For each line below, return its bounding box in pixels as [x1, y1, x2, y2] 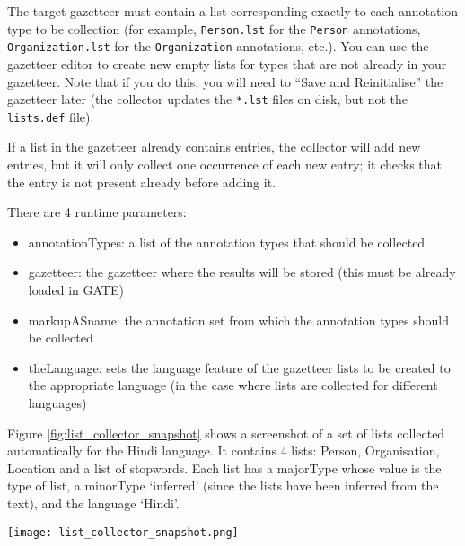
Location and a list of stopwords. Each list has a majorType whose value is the [7, 458, 442, 477]
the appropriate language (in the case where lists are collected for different [28, 376, 438, 394]
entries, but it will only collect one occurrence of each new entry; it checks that [7, 155, 443, 173]
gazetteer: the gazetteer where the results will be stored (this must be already [28, 263, 456, 282]
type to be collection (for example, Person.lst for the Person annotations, [7, 19, 421, 38]
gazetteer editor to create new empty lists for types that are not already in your [7, 54, 447, 73]
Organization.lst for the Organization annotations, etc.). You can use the [7, 37, 429, 56]
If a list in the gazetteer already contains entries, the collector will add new [7, 137, 421, 156]
